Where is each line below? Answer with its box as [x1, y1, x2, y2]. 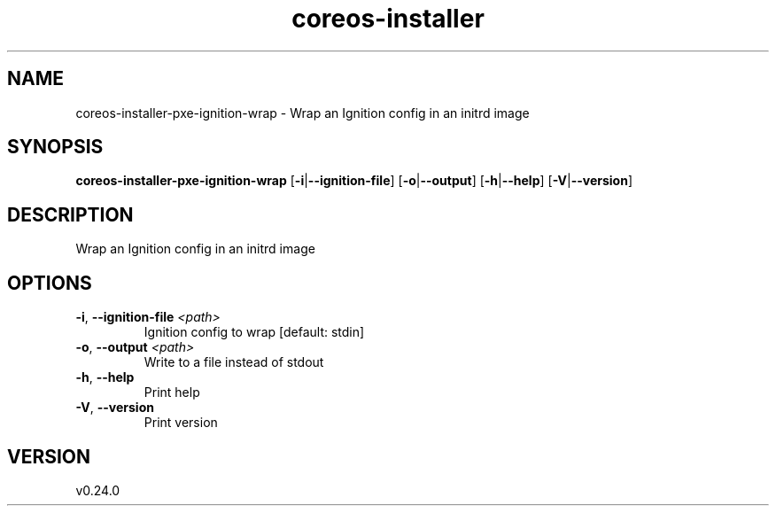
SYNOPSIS [7, 136, 104, 159]
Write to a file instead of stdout [144, 354, 324, 370]
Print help [144, 385, 200, 400]
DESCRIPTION [7, 203, 134, 226]
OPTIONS [7, 271, 92, 294]
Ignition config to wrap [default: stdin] [144, 324, 365, 340]
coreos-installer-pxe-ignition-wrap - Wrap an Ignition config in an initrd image [75, 105, 530, 120]
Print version [144, 415, 218, 431]
